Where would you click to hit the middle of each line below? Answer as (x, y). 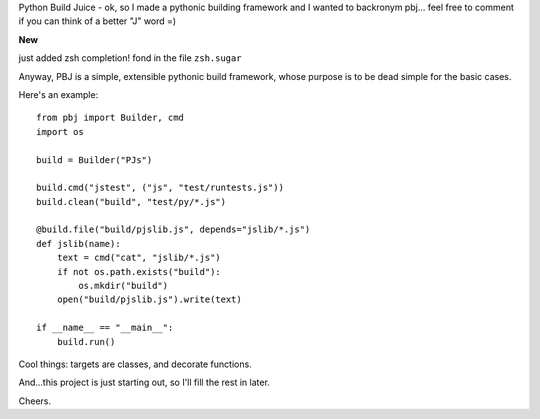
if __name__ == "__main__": (105, 328)
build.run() (86, 341)
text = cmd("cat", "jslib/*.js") (139, 258)
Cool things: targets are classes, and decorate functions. (135, 364)
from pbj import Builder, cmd (110, 118)
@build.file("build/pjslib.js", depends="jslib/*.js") (173, 229)
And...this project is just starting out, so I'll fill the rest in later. (144, 382)
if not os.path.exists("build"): (139, 271)
